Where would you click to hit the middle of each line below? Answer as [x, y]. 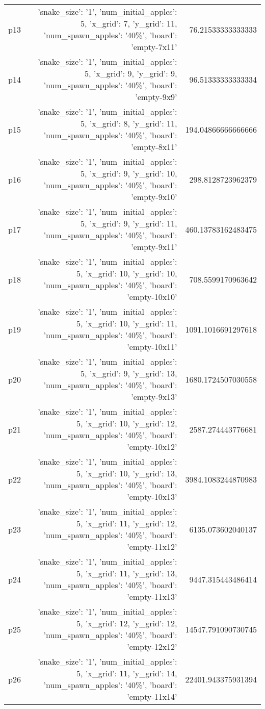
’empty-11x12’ [152, 547]
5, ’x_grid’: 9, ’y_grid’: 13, [129, 373]
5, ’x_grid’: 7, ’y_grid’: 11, [129, 23]
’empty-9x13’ [154, 397]
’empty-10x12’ [152, 447]
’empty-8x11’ [154, 147]
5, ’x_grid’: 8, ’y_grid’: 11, [129, 123]
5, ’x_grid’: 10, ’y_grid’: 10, [127, 273]
